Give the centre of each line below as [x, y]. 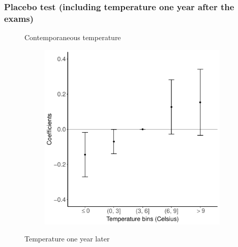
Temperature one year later [67, 239]
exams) [19, 18]
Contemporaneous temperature [73, 37]
